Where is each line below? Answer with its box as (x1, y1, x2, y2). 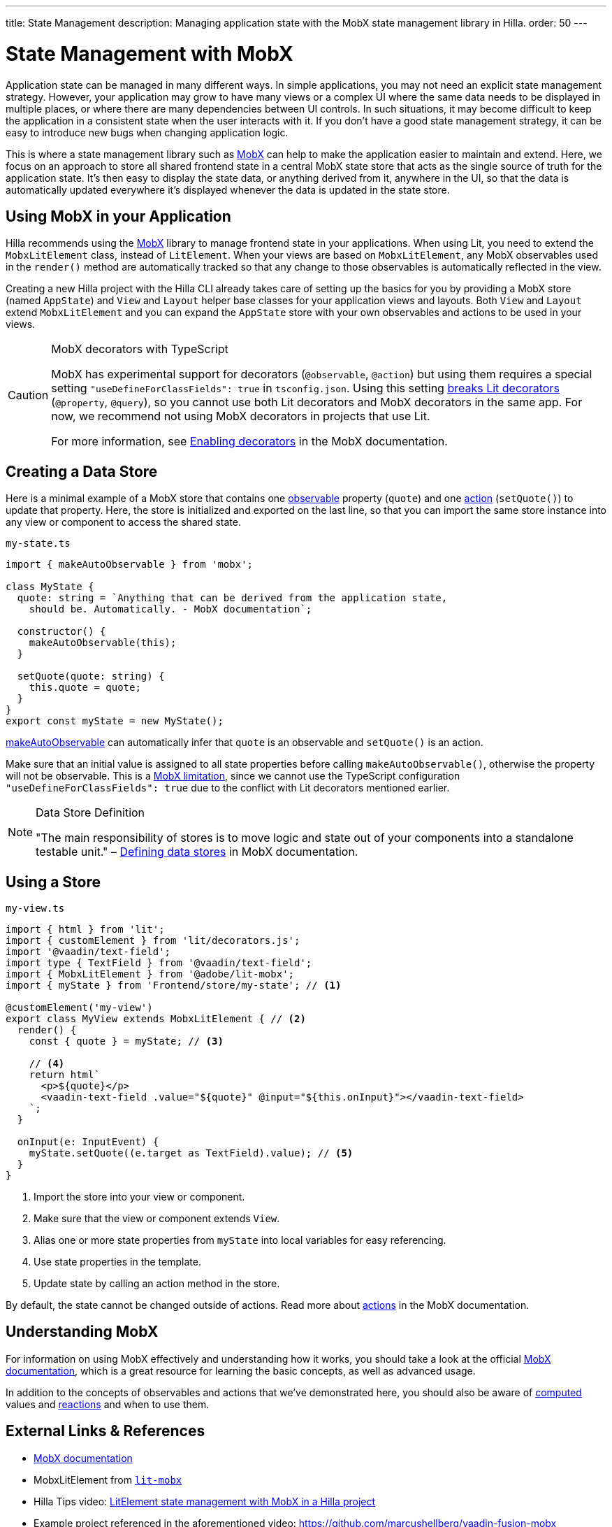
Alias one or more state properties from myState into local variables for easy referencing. (34, 1234, 446, 1247)
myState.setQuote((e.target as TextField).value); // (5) (29, 1147, 354, 1159)
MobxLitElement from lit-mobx (34, 1473, 182, 1486)
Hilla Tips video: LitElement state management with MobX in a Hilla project (34, 1495, 376, 1507)
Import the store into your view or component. (34, 1191, 245, 1203)
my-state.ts (6, 538, 71, 550)
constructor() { (17, 626, 106, 638)
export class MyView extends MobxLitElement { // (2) (6, 1013, 306, 1025)
